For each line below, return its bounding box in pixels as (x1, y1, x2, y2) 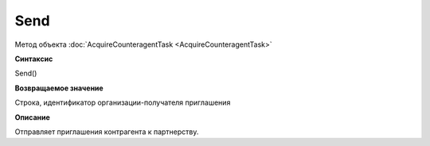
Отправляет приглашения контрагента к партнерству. (14, 127, 199, 136)
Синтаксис (14, 54, 53, 63)
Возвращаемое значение (14, 83, 104, 93)
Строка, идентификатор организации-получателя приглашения (14, 98, 231, 107)
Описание (14, 112, 51, 122)
